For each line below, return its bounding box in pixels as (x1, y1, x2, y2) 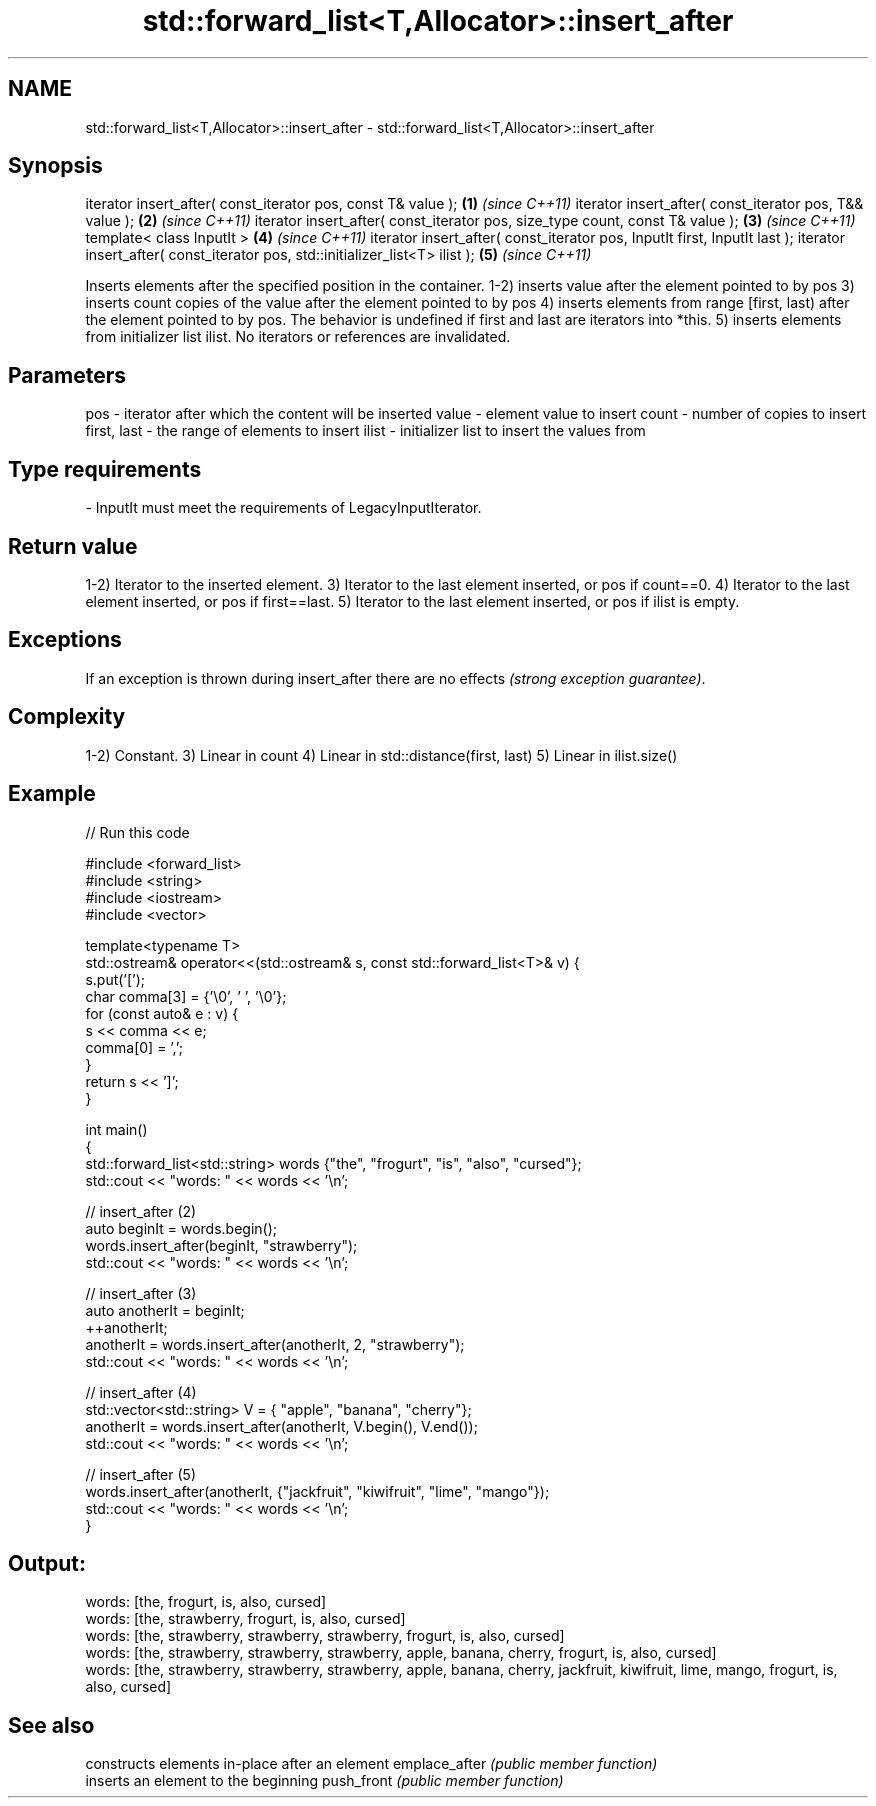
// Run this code (85, 823, 190, 841)
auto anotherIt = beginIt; (85, 1301, 245, 1319)
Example (8, 781, 96, 807)
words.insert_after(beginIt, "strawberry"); (85, 1236, 358, 1254)
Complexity (8, 704, 126, 730)
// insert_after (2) (85, 1202, 197, 1220)
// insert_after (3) (85, 1284, 197, 1302)
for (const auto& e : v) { (85, 1004, 239, 1022)
